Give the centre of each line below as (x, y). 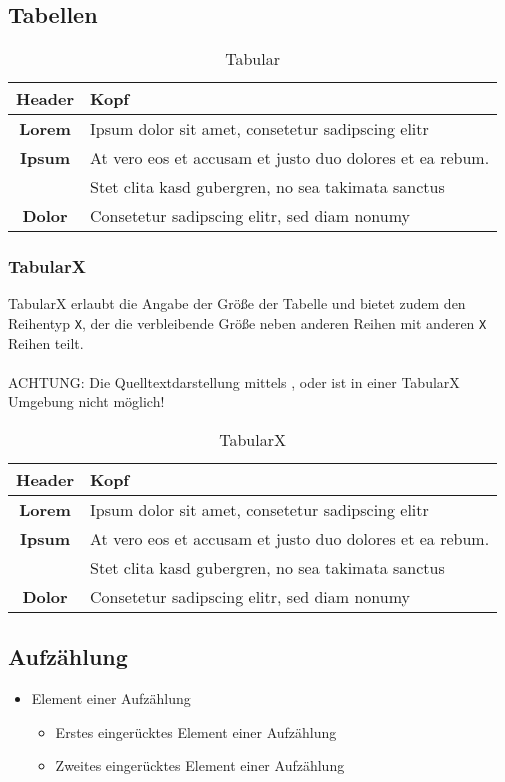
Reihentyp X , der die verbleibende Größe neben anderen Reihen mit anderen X (247, 323)
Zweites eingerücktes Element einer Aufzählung (200, 765)
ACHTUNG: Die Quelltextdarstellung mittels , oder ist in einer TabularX (234, 381)
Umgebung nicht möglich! (86, 401)
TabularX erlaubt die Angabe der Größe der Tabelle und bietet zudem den (237, 303)
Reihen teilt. (46, 342)
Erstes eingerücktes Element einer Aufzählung (196, 731)
